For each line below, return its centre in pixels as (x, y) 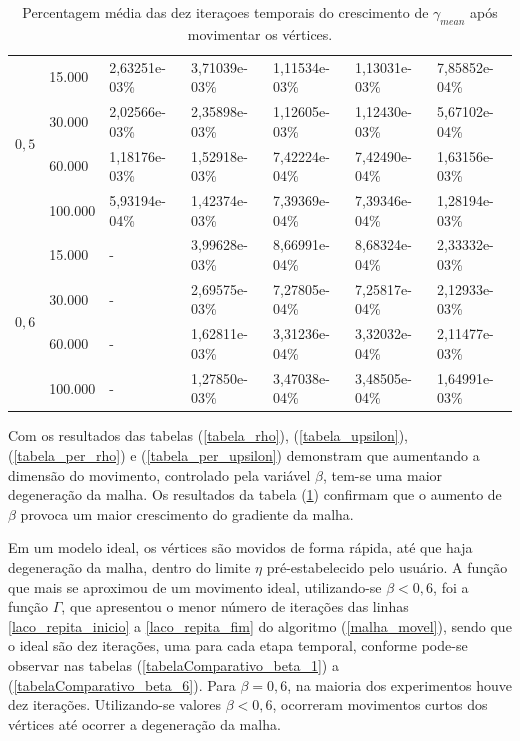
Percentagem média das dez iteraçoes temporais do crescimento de (225, 12)
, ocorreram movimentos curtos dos (380, 704)
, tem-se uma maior (382, 474)
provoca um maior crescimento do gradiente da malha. (187, 513)
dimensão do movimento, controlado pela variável (159, 474)
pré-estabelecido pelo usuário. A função (387, 566)
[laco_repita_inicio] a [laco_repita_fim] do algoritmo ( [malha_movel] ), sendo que (260, 625)
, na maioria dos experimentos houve (399, 684)
